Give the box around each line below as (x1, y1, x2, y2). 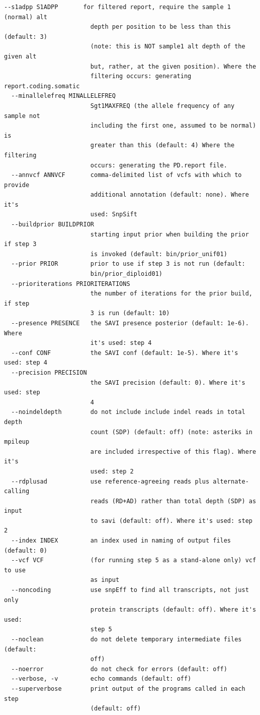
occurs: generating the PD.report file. (90, 161, 227, 169)
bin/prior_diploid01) (90, 270, 162, 278)
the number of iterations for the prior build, (90, 290, 252, 297)
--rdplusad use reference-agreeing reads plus (11, 478, 210, 485)
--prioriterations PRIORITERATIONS (11, 280, 130, 287)
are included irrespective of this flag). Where (90, 448, 256, 455)
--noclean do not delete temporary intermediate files (11, 636, 242, 643)
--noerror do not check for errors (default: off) (11, 665, 227, 673)
